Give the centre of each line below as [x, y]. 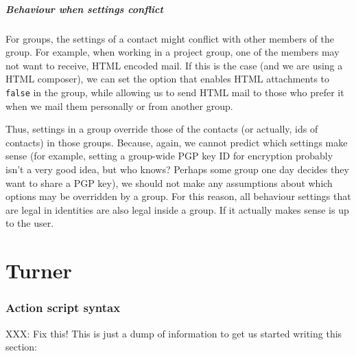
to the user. [30, 223]
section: [21, 347]
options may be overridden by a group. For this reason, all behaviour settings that [178, 196]
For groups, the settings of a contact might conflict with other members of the [170, 38]
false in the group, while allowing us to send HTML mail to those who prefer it [175, 92]
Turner [39, 270]
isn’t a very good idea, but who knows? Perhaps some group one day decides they [177, 169]
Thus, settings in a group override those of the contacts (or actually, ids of [162, 129]
